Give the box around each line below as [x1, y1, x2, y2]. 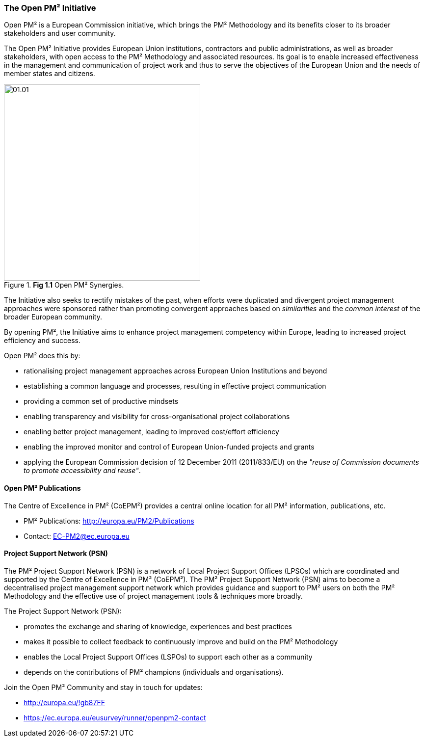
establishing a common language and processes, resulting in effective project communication [24, 382, 326, 391]
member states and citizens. [4, 69, 95, 78]
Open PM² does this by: [4, 351, 80, 360]
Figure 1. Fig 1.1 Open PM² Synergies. [4, 281, 124, 290]
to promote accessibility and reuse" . [24, 466, 141, 475]
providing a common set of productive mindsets [24, 397, 179, 406]
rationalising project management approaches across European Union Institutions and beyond [24, 367, 327, 375]
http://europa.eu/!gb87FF [24, 698, 105, 707]
